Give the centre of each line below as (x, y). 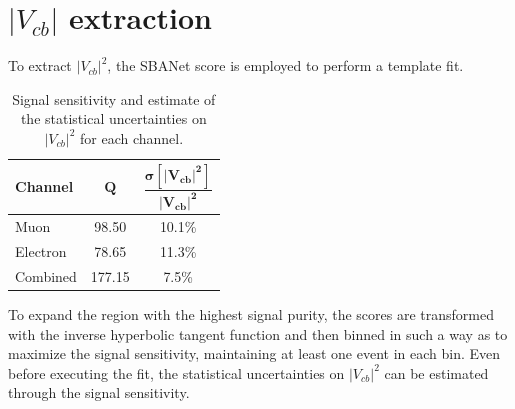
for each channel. (132, 137)
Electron (41, 250)
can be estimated (436, 372)
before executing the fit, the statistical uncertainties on (176, 372)
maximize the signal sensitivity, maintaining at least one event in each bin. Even (254, 353)
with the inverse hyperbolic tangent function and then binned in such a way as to (258, 333)
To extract (40, 65)
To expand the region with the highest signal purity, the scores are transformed (251, 313)
